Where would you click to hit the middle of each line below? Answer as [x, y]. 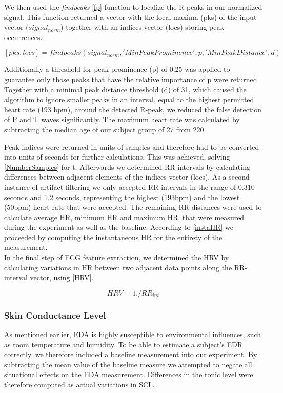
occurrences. [23, 37]
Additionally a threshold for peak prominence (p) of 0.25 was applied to [117, 69]
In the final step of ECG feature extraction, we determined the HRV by [117, 257]
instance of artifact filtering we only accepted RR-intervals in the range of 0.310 [129, 186]
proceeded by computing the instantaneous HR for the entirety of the [113, 237]
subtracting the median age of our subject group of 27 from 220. [105, 129]
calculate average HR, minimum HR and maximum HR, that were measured [124, 217]
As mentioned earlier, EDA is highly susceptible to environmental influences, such [133, 334]
